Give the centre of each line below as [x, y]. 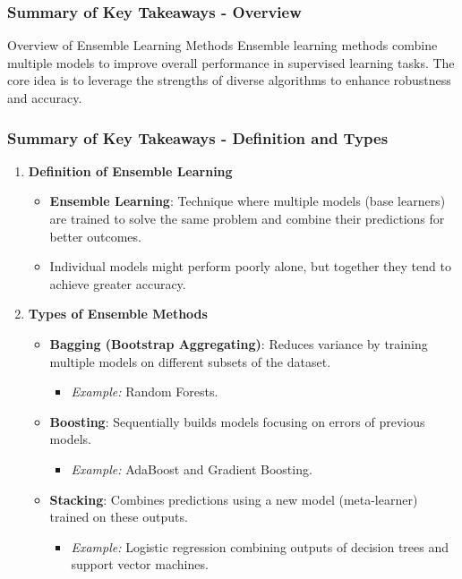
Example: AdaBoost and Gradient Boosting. [192, 468]
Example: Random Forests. [145, 392]
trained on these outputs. [119, 517]
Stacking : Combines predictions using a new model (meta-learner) [234, 499]
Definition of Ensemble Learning [130, 170]
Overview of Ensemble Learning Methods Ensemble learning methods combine [222, 45]
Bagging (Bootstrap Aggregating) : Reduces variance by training [239, 343]
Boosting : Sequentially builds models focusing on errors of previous [237, 421]
